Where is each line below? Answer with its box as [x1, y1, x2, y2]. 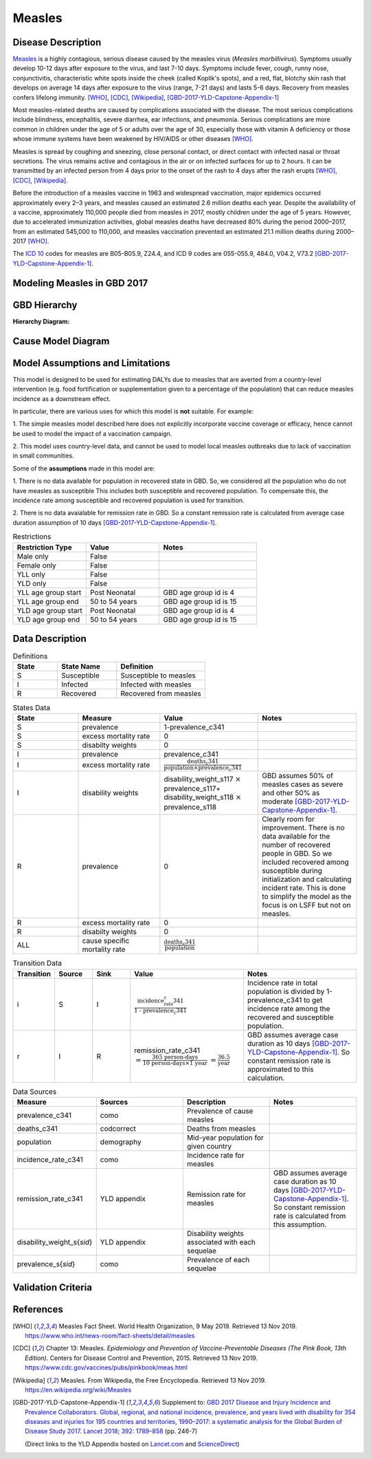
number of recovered [262, 840, 331, 850]
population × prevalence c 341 [164, 764, 243, 772]
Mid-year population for [186, 1133, 264, 1143]
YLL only [16, 570, 46, 579]
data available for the [262, 832, 330, 841]
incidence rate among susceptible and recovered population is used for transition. [12, 496, 245, 505]
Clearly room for [262, 814, 315, 824]
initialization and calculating [262, 874, 352, 884]
